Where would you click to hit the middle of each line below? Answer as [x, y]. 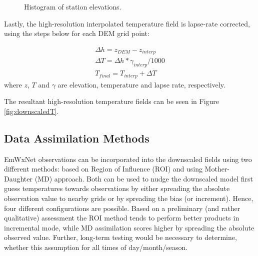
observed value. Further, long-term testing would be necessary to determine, [120, 237]
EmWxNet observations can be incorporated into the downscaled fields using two [128, 159]
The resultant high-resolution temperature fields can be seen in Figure [112, 101]
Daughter [18, 178]
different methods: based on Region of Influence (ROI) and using [103, 169]
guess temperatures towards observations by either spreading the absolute [117, 188]
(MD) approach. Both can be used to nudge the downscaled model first [144, 178]
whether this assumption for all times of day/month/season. [96, 247]
